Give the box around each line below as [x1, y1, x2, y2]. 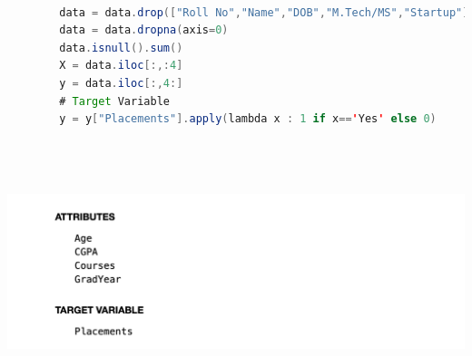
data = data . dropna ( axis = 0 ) [59, 24, 229, 37]
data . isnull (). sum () [59, 41, 183, 54]
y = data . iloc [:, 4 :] [59, 76, 183, 90]
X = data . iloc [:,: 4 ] [59, 59, 183, 72]
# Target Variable [59, 94, 170, 108]
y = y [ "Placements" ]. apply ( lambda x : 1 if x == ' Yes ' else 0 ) [59, 112, 437, 126]
